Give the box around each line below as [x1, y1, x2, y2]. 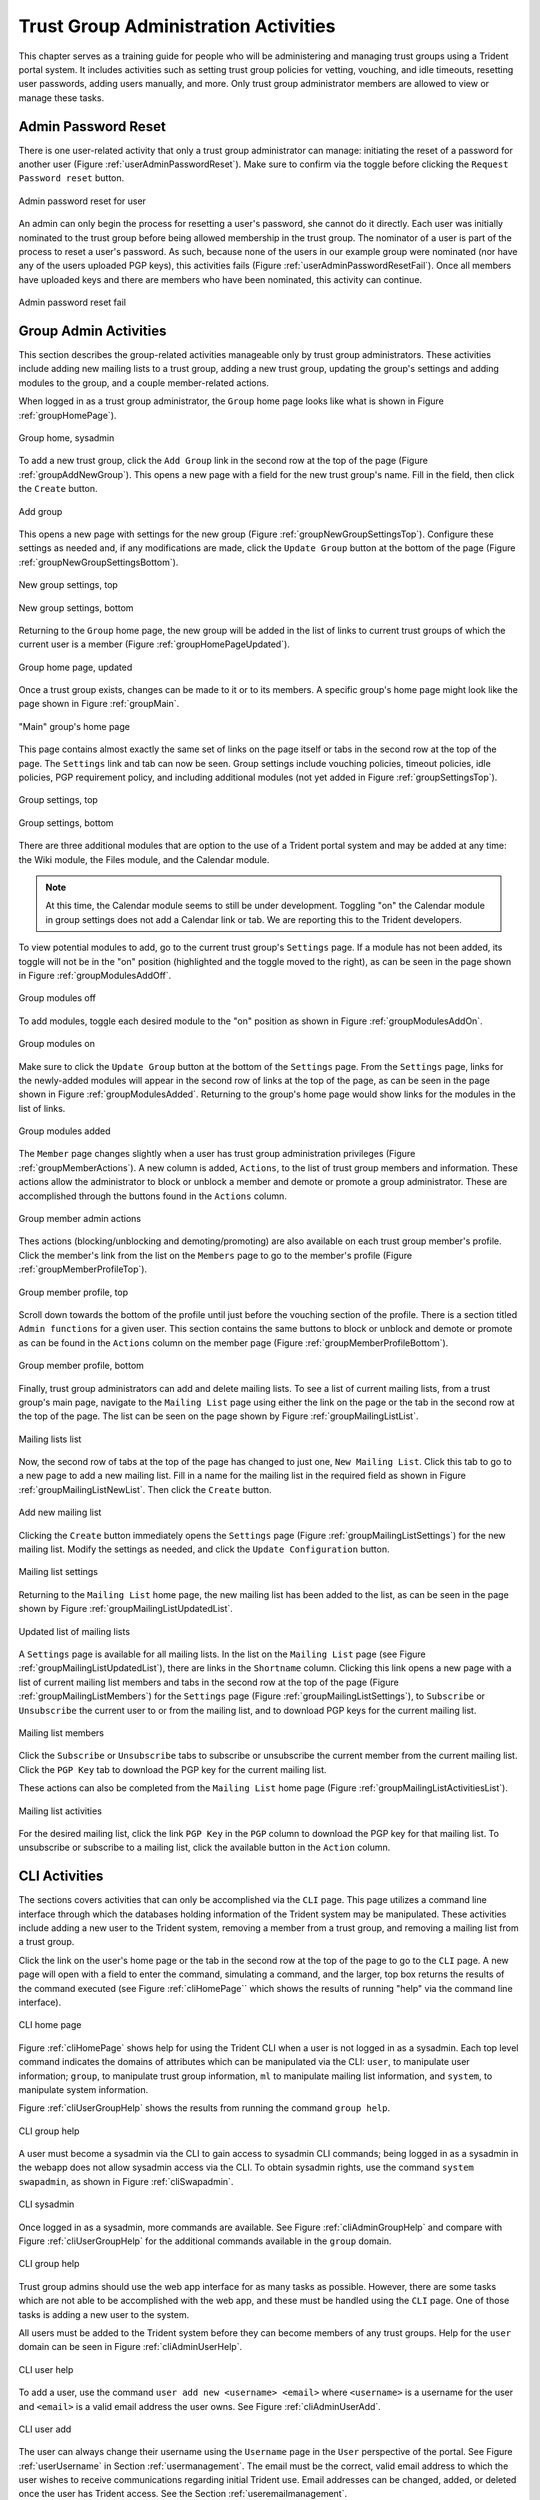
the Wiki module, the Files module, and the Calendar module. [18, 853, 270, 865]
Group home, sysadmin [18, 432, 115, 444]
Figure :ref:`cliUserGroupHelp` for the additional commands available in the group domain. [18, 2235, 392, 2247]
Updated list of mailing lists [18, 1625, 130, 1637]
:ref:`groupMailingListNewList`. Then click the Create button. [18, 1483, 272, 1495]
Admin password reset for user [18, 195, 147, 207]
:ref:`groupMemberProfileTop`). [18, 1263, 148, 1275]
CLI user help [18, 2363, 74, 2375]
